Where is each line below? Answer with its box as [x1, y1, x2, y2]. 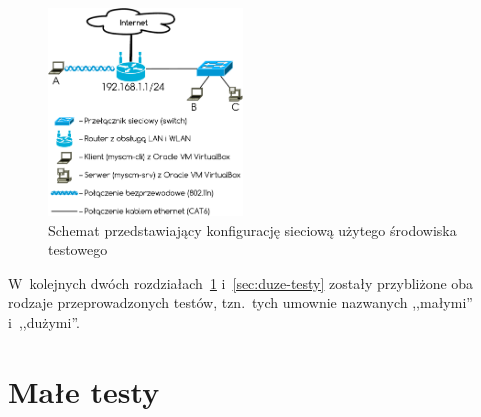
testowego [48, 239, 108, 260]
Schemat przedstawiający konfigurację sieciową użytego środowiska [48, 219, 457, 240]
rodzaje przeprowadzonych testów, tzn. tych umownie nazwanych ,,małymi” [8, 292, 473, 313]
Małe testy [8, 370, 160, 411]
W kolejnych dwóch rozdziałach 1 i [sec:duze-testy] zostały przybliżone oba [8, 272, 474, 293]
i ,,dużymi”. [8, 312, 80, 333]
